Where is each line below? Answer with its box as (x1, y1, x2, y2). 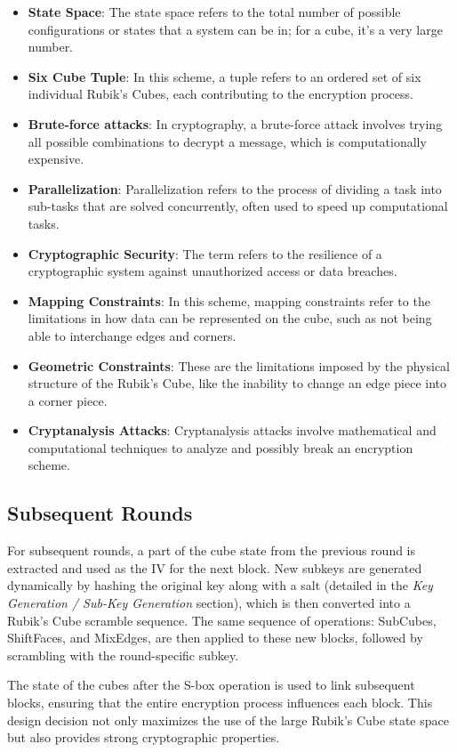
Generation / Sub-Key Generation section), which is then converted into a (7, 594, 411, 612)
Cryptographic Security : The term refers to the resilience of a (28, 244, 382, 263)
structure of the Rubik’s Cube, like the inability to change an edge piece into (28, 374, 446, 392)
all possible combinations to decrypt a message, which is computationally (28, 132, 427, 150)
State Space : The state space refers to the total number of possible (28, 3, 401, 20)
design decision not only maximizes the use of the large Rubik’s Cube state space (7, 710, 449, 729)
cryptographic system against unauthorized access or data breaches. (28, 262, 397, 280)
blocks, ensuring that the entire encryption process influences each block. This (7, 693, 433, 712)
